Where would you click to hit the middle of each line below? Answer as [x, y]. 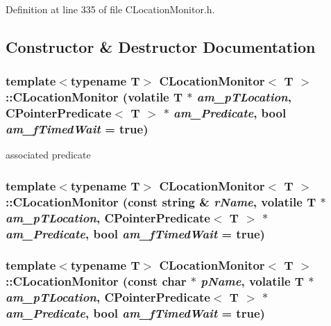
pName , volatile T [252, 281]
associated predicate [48, 155]
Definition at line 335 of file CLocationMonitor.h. [110, 9]
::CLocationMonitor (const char [96, 281]
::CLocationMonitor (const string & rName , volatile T [161, 201]
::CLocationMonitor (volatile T [94, 97]
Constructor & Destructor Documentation [161, 46]
